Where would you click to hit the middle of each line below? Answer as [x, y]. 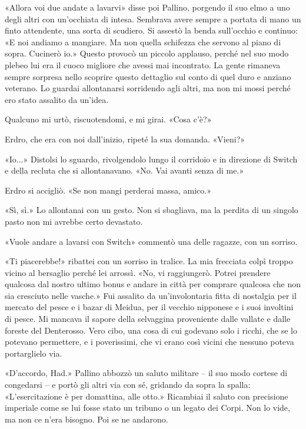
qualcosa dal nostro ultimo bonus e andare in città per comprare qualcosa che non [153, 284]
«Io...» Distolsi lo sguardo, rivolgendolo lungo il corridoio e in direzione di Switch [151, 159]
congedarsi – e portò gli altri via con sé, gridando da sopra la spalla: [128, 385]
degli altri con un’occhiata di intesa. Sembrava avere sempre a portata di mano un [153, 19]
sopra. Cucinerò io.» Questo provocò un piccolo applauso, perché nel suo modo [147, 53]
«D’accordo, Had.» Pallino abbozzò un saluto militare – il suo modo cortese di [146, 373]
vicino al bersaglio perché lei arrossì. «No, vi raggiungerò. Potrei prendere [138, 272]
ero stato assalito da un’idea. [57, 99]
